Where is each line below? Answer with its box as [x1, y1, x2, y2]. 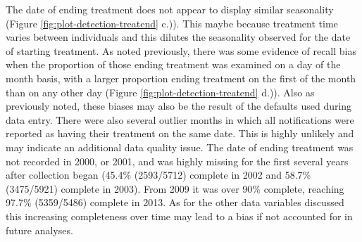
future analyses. [6, 222, 73, 237]
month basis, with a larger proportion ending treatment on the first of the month [6, 70, 356, 85]
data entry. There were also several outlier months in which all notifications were [6, 112, 354, 127]
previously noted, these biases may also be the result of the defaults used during [6, 98, 352, 113]
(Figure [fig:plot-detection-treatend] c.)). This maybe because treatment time [6, 15, 338, 30]
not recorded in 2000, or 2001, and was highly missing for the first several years [6, 153, 349, 168]
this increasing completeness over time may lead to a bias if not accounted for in [6, 208, 353, 223]
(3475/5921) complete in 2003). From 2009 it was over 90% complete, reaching [6, 181, 344, 196]
